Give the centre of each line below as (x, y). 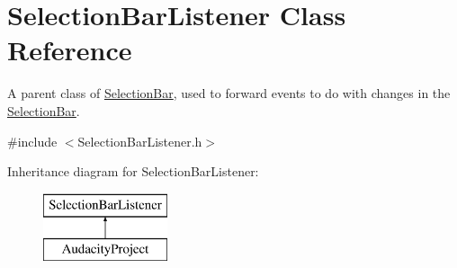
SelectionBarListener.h (140, 141)
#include (32, 141)
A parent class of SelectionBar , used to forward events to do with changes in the (229, 93)
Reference (70, 50)
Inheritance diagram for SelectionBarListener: (133, 171)
